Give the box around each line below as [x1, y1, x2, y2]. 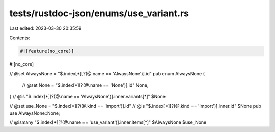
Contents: [9, 35, 30, 41]
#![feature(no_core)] [20, 48, 74, 54]
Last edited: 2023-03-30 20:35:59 [9, 25, 82, 31]
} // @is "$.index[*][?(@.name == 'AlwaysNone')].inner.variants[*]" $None [9, 94, 166, 100]
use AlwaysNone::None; [9, 110, 61, 116]
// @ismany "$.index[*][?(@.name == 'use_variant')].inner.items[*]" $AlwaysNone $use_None [9, 119, 207, 125]
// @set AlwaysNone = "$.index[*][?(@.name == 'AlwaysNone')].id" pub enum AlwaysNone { [9, 71, 205, 77]
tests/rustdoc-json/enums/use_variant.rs [9, 8, 189, 19]
